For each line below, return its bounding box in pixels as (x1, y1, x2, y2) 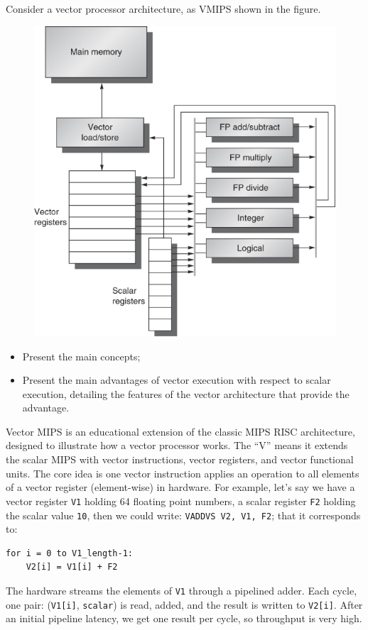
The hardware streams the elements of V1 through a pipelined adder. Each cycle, (6, 582, 357, 597)
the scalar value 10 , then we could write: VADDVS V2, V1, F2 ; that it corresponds (6, 507, 361, 522)
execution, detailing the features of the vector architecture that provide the (22, 386, 350, 401)
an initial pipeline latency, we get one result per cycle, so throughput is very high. (6, 611, 362, 626)
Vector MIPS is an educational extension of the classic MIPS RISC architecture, (6, 424, 355, 438)
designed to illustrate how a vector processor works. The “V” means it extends (6, 438, 348, 453)
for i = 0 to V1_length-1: (6, 548, 133, 558)
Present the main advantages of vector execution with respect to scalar (22, 372, 331, 387)
